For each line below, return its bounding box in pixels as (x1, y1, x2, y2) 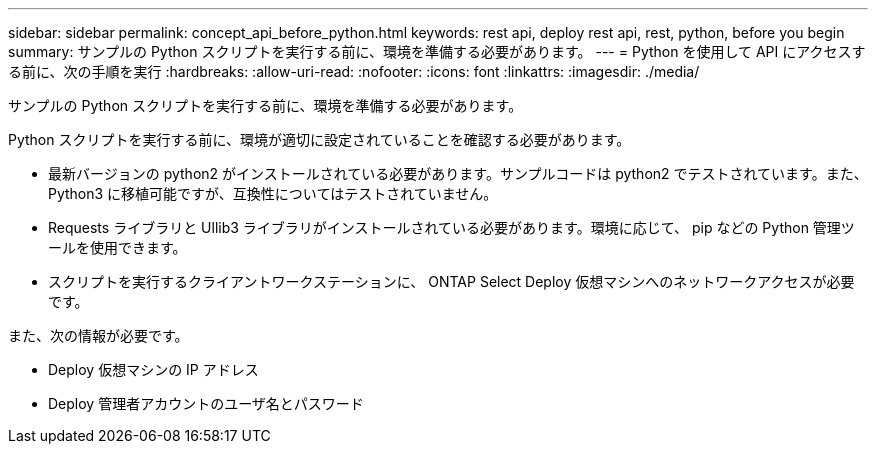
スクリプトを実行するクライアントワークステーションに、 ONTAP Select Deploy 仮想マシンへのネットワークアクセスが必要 (48, 273, 855, 290)
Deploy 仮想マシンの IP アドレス (48, 361, 259, 378)
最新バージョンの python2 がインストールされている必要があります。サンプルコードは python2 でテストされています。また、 (48, 165, 868, 182)
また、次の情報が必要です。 (8, 327, 189, 344)
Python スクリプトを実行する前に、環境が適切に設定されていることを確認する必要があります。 (8, 131, 631, 148)
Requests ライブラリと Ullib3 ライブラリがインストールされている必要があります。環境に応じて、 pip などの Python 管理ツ (48, 219, 855, 236)
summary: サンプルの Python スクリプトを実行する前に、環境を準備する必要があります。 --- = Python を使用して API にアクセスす (8, 43, 866, 60)
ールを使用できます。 (48, 239, 187, 256)
